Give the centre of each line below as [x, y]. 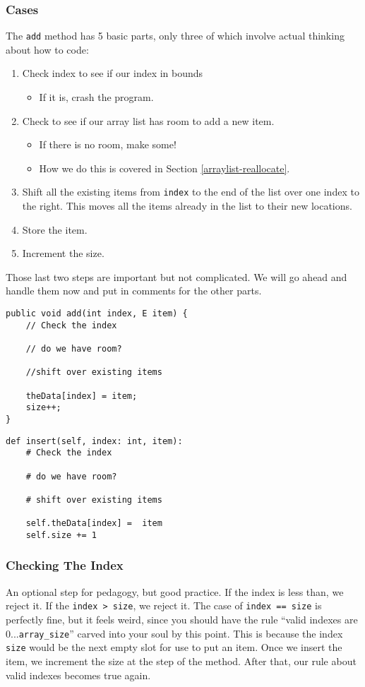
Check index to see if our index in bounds [113, 73]
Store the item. [55, 229]
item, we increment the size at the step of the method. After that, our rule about [181, 661]
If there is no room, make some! [108, 144]
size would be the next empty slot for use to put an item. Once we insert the [174, 647]
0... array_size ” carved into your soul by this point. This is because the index [174, 633]
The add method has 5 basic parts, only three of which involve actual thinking [175, 36]
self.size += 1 [61, 535]
